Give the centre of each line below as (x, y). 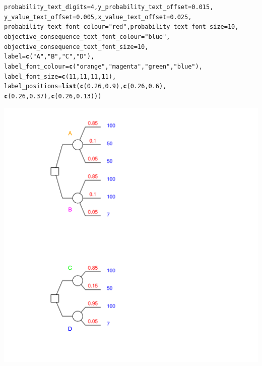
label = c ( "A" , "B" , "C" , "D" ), (49, 57)
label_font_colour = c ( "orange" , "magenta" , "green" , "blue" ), (103, 66)
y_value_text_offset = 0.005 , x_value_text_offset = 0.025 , (98, 17)
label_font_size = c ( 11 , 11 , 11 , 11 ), (60, 76)
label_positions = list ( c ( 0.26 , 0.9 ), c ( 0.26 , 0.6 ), (85, 86)
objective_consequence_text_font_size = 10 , (76, 47)
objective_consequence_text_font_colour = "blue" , (87, 37)
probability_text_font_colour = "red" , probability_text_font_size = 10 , (121, 27)
